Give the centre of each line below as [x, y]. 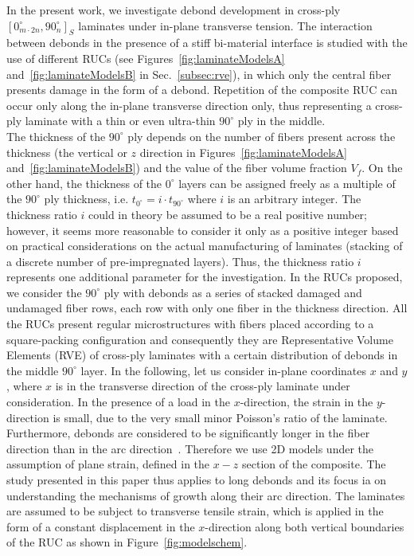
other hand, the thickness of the [84, 183]
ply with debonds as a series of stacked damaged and [233, 292]
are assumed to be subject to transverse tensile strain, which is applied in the [195, 511]
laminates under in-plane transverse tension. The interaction [225, 25]
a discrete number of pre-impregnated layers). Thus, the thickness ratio [180, 261]
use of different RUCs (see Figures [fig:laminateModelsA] [146, 58]
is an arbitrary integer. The [294, 199]
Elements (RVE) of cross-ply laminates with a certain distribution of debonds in [202, 355]
